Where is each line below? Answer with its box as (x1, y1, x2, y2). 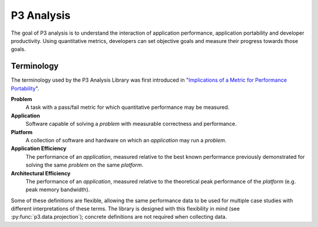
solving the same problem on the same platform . (25, 162, 144, 169)
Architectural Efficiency (11, 169, 71, 176)
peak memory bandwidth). (25, 186, 90, 193)
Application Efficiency (11, 145, 67, 152)
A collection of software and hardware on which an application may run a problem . (25, 136, 227, 143)
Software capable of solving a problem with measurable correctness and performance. (25, 121, 237, 128)
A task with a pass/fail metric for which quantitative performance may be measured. (25, 104, 230, 111)
